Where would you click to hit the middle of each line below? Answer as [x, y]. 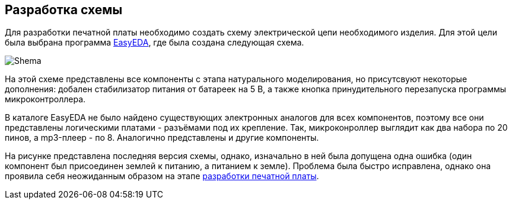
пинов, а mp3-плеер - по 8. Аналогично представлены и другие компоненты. [162, 138]
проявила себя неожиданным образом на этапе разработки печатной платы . [162, 176]
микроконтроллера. [45, 99]
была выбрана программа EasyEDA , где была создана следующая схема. [155, 43]
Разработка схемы [64, 10]
